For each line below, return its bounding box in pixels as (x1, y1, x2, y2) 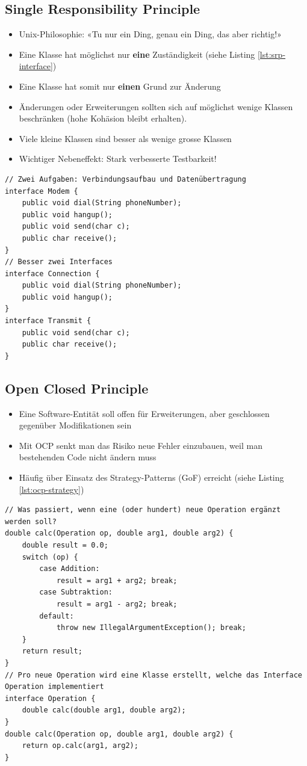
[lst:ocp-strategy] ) (19, 483, 84, 495)
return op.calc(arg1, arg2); (22, 741, 138, 750)
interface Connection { (5, 269, 100, 278)
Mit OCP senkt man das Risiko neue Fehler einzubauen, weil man (19, 439, 262, 451)
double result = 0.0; (22, 541, 108, 549)
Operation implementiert (5, 682, 104, 691)
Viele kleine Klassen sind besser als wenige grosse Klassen (19, 132, 232, 144)
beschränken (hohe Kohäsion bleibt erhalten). (19, 112, 187, 125)
